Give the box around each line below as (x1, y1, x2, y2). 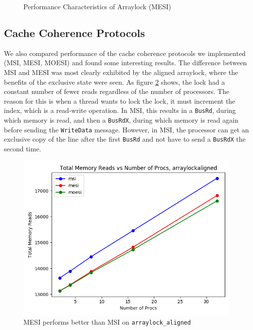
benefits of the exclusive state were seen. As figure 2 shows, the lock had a (4, 76, 225, 87)
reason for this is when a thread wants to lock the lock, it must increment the (4, 95, 235, 106)
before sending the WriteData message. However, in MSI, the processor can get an (4, 124, 249, 134)
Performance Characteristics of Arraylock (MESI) (23, 1, 171, 11)
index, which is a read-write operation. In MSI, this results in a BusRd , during (4, 105, 236, 115)
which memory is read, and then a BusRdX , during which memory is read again (4, 115, 238, 125)
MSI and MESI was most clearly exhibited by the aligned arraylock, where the (4, 67, 238, 77)
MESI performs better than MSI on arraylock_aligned (23, 317, 191, 327)
